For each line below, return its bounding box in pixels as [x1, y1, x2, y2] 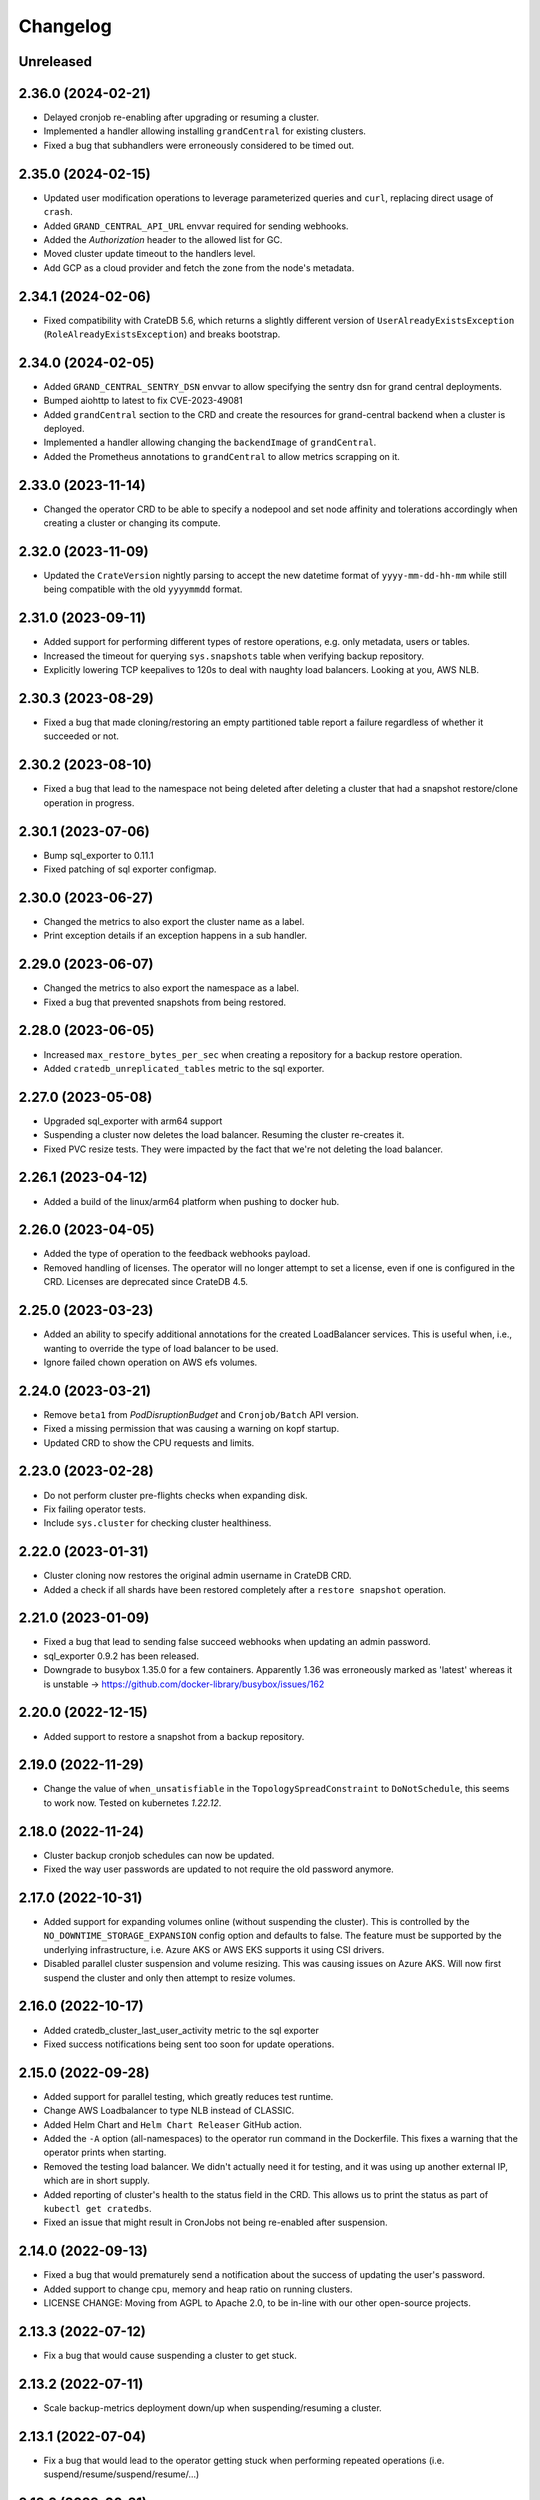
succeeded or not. [43, 730, 120, 742]
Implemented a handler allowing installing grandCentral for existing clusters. [43, 125, 367, 137]
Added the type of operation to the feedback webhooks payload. [43, 1248, 311, 1260]
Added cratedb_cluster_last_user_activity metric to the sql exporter [43, 2024, 319, 2036]
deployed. [43, 423, 85, 435]
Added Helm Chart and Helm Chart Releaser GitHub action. [43, 2118, 302, 2130]
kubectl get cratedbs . [43, 2202, 152, 2214]
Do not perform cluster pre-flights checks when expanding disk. [43, 1489, 309, 1501]
